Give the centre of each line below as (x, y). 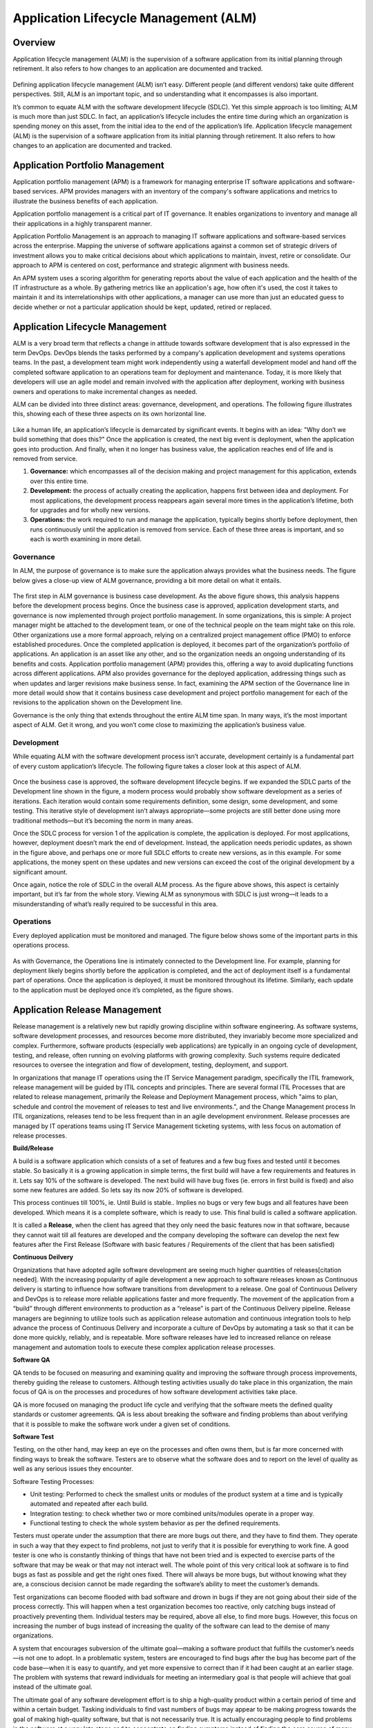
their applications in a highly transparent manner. (82, 223)
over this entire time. (59, 481)
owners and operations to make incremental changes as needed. (105, 391)
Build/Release (33, 1148)
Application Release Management (87, 1009)
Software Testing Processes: (54, 1481)
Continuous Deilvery (43, 1257)
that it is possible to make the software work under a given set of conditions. (122, 1424)
